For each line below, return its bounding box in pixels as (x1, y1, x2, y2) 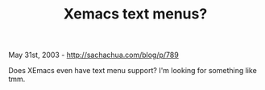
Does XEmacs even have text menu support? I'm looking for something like (8, 66, 258, 76)
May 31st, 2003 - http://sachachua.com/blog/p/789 (8, 50, 179, 60)
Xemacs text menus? (63, 5, 208, 23)
